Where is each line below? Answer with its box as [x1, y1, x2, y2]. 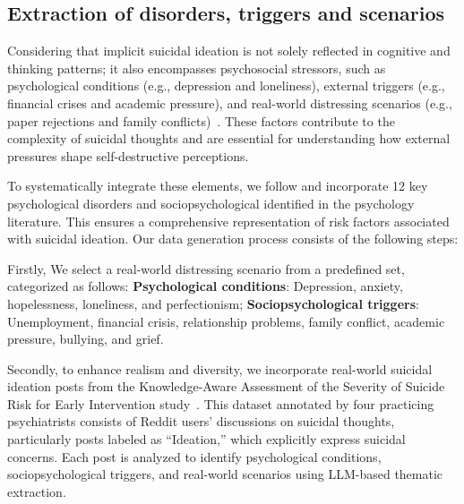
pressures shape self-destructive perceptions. [7, 146, 249, 165]
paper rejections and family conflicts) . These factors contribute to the [7, 111, 395, 130]
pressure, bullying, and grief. [7, 329, 164, 348]
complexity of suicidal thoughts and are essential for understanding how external [7, 129, 451, 148]
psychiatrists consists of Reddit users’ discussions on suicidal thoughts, [7, 412, 395, 431]
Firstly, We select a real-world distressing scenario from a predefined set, [7, 259, 405, 278]
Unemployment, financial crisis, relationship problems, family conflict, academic [7, 312, 445, 330]
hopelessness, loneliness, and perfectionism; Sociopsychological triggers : [7, 294, 419, 312]
